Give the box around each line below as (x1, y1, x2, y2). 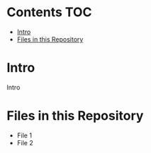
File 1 (16, 131, 33, 140)
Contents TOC (6, 4, 92, 20)
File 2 (16, 138, 33, 147)
